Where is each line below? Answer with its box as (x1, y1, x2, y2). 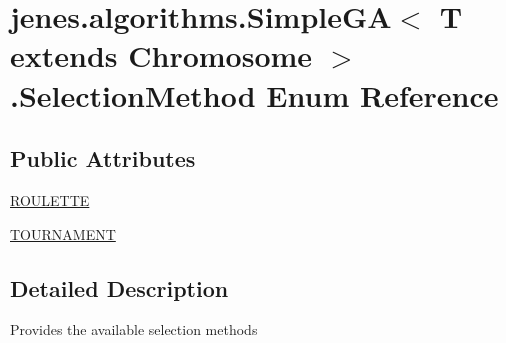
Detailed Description (10, 272, 229, 303)
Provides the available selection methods (10, 319, 258, 340)
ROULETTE (10, 189, 90, 210)
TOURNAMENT (10, 223, 116, 244)
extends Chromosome (10, 35, 313, 76)
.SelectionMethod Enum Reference (10, 74, 499, 115)
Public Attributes (10, 143, 196, 174)
